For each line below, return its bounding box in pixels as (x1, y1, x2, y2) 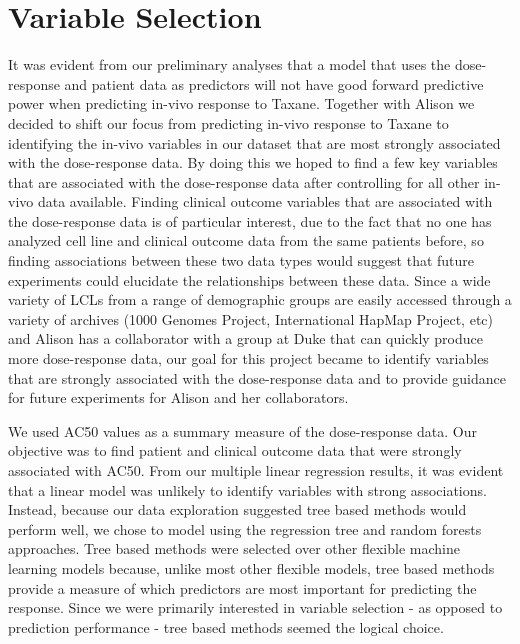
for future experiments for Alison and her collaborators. (8, 387, 349, 408)
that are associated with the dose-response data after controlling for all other (8, 171, 480, 192)
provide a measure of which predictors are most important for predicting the (8, 577, 477, 598)
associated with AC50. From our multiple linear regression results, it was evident (8, 460, 504, 480)
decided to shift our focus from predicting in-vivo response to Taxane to (8, 112, 449, 133)
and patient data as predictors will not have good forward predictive (64, 73, 484, 94)
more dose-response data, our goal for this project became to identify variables (8, 348, 489, 369)
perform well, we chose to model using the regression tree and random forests (8, 518, 482, 539)
